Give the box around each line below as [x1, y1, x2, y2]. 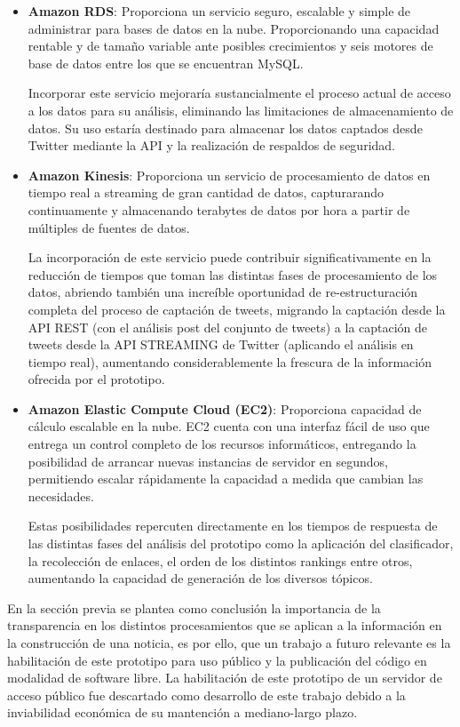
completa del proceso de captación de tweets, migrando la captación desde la [28, 300, 446, 318]
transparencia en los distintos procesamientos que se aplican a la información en [7, 616, 442, 635]
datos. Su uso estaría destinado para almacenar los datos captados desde [28, 118, 423, 137]
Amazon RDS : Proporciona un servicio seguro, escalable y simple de [28, 2, 411, 20]
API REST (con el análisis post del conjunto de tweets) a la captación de [28, 317, 428, 336]
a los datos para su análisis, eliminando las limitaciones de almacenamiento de [28, 100, 454, 119]
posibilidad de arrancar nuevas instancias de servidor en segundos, [28, 451, 388, 470]
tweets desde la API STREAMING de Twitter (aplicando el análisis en [28, 335, 414, 354]
